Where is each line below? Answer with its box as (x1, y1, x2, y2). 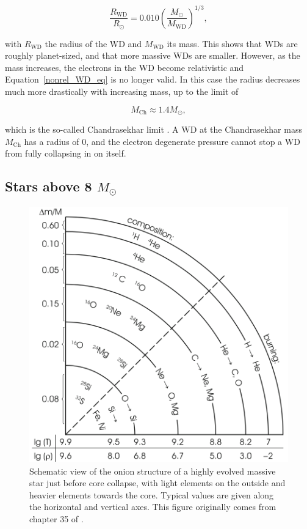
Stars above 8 (5, 177, 92, 196)
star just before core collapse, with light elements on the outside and (29, 476, 286, 489)
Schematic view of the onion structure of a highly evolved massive (29, 464, 276, 477)
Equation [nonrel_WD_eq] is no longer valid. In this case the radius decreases (5, 73, 300, 86)
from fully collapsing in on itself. (5, 147, 126, 160)
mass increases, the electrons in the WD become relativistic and (5, 61, 244, 73)
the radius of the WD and (45, 37, 142, 50)
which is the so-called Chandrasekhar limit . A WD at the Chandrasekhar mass (5, 122, 302, 135)
